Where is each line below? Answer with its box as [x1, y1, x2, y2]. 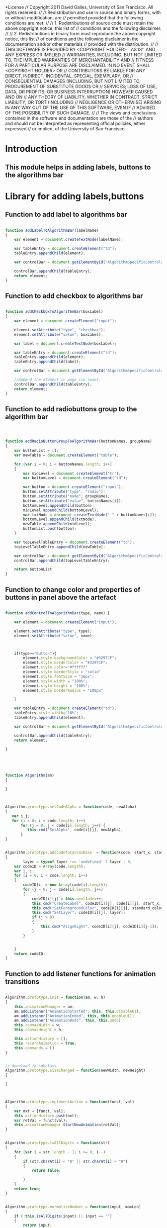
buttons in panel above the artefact [5, 593, 116, 601]
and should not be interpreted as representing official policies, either [5, 120, 146, 126]
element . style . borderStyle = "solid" [23, 669, 101, 674]
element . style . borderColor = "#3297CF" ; [23, 660, 108, 665]
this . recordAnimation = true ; [14, 1040, 77, 1046]
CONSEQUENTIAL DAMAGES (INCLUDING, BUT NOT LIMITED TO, [5, 78, 141, 84]
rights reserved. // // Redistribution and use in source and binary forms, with [5, 9, 161, 15]
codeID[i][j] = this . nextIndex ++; [31, 896, 103, 901]
